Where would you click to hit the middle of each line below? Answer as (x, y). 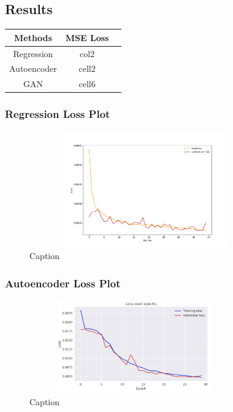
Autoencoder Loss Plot (63, 283)
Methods (33, 37)
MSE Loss (87, 37)
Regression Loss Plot (58, 114)
